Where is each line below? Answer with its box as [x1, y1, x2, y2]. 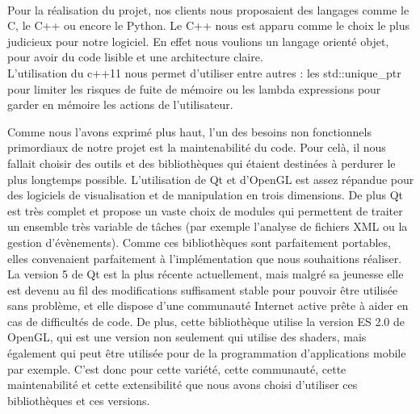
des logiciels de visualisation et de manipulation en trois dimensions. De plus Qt [7, 186, 404, 203]
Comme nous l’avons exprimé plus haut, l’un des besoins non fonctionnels [7, 123, 372, 140]
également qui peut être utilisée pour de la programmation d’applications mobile [7, 345, 406, 362]
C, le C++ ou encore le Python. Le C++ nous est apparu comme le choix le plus [7, 17, 410, 34]
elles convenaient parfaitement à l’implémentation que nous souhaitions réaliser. [7, 249, 402, 266]
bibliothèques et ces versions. [7, 391, 150, 408]
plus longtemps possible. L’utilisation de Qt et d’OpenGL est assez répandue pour [7, 170, 414, 187]
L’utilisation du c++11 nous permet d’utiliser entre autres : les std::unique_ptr [7, 64, 401, 81]
